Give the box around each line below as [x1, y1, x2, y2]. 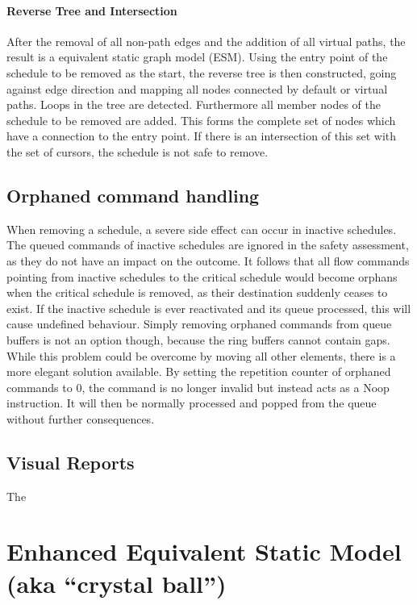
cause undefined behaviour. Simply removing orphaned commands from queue [6, 315, 392, 332]
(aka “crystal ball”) [6, 566, 227, 599]
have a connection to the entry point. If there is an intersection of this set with [6, 127, 397, 144]
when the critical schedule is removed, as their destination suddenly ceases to [6, 284, 388, 301]
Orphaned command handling [6, 182, 260, 207]
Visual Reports [6, 449, 135, 474]
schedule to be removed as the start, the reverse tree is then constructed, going [6, 64, 397, 81]
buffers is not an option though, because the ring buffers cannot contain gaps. [6, 331, 390, 348]
